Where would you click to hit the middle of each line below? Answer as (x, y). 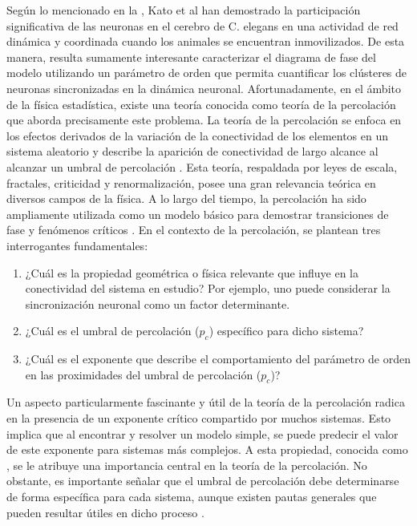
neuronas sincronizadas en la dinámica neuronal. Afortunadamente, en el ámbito (204, 88)
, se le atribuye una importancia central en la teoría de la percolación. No (187, 465)
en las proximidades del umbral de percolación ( (143, 374)
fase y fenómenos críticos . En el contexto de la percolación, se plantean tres (194, 230)
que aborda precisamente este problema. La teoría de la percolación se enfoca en (204, 120)
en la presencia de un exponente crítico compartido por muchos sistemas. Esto (199, 418)
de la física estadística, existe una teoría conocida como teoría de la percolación (201, 104)
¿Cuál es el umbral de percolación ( (112, 331)
